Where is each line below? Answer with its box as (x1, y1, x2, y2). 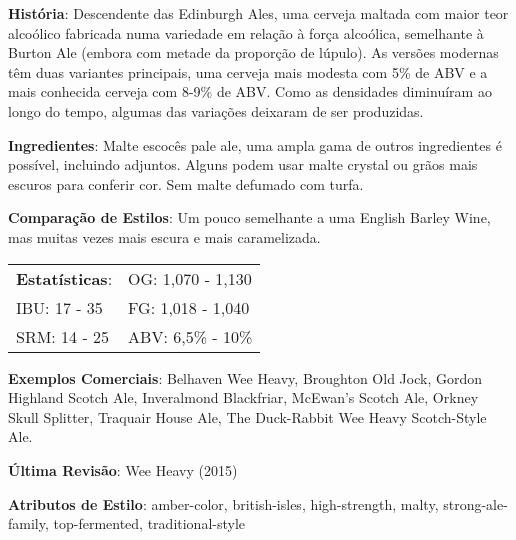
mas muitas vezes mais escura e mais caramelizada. (8, 226, 321, 247)
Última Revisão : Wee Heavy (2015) (8, 459, 238, 480)
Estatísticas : (16, 266, 113, 290)
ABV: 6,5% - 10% (128, 324, 253, 348)
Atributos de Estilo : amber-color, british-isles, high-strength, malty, (8, 493, 439, 514)
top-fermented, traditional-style (53, 513, 246, 534)
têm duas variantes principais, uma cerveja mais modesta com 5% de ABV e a (8, 61, 488, 82)
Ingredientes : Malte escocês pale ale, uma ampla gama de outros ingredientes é (8, 134, 502, 155)
